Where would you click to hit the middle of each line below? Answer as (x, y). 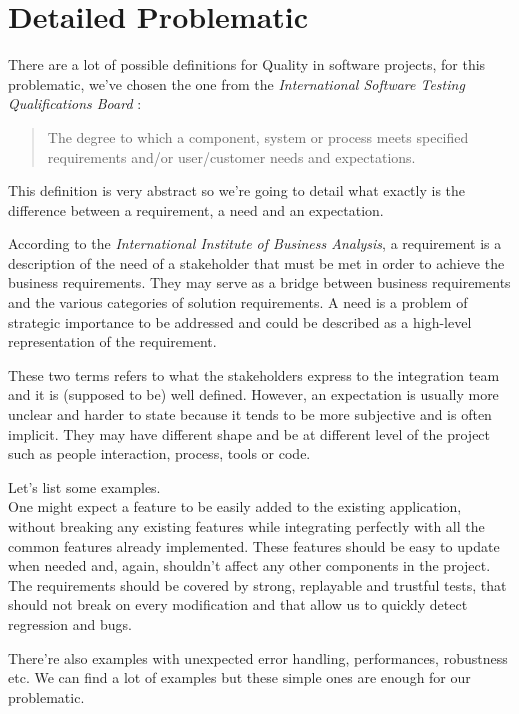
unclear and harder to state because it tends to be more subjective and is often (250, 414)
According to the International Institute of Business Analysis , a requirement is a (255, 243)
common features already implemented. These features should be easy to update (254, 545)
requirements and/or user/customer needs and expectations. (231, 156)
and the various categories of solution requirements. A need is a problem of (238, 302)
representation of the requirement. (112, 341)
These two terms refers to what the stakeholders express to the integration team (254, 374)
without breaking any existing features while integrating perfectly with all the (246, 526)
